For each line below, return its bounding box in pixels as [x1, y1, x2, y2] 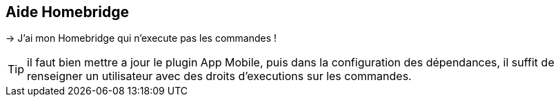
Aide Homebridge [6, 3, 129, 21]
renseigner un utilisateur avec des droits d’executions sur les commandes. [27, 69, 412, 84]
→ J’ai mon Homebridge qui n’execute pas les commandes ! [6, 32, 277, 44]
